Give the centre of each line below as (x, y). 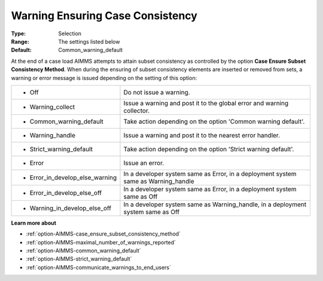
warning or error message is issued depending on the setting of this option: (104, 78)
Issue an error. (144, 163)
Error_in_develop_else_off (65, 193)
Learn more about (34, 223)
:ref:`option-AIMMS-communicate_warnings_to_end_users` (99, 267)
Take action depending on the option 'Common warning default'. (214, 121)
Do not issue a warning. (157, 92)
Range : (20, 41)
